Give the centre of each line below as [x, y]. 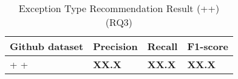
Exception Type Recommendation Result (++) [119, 8]
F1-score [208, 46]
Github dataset [47, 46]
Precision [115, 46]
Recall [162, 46]
